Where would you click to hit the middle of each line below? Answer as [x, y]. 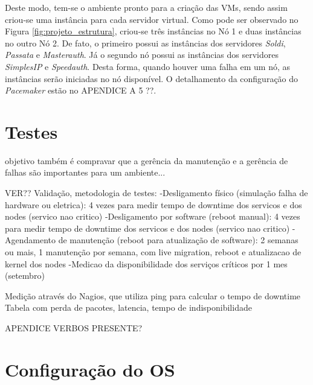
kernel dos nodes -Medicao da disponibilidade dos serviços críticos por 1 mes [146, 263]
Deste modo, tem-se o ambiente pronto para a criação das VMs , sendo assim [146, 7]
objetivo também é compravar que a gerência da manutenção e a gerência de [147, 160]
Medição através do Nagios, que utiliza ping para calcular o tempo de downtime [153, 295]
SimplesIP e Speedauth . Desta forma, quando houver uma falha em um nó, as [148, 66]
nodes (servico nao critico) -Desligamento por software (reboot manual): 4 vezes [153, 216]
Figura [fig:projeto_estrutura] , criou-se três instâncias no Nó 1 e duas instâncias [153, 31]
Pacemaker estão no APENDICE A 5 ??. [81, 90]
